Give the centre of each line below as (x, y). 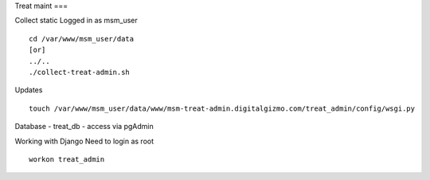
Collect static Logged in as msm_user (76, 21)
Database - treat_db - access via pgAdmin (84, 127)
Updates (29, 90)
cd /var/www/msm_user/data (82, 39)
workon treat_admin (67, 159)
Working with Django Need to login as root (84, 141)
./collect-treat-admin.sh (80, 72)
